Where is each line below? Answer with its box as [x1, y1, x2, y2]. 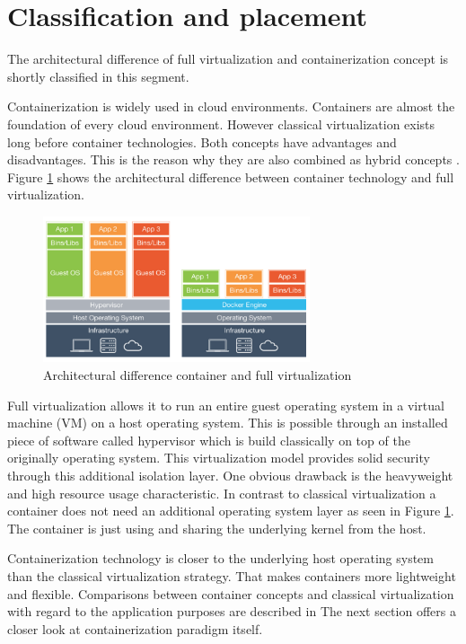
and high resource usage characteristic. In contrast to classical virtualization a [7, 483, 436, 502]
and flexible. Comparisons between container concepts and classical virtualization [7, 584, 454, 603]
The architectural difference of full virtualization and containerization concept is [7, 49, 449, 68]
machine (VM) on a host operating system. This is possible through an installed [7, 413, 448, 432]
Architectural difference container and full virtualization [43, 365, 352, 384]
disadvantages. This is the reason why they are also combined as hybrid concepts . [7, 150, 460, 169]
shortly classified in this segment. [7, 66, 189, 85]
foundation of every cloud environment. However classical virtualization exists [7, 114, 435, 133]
